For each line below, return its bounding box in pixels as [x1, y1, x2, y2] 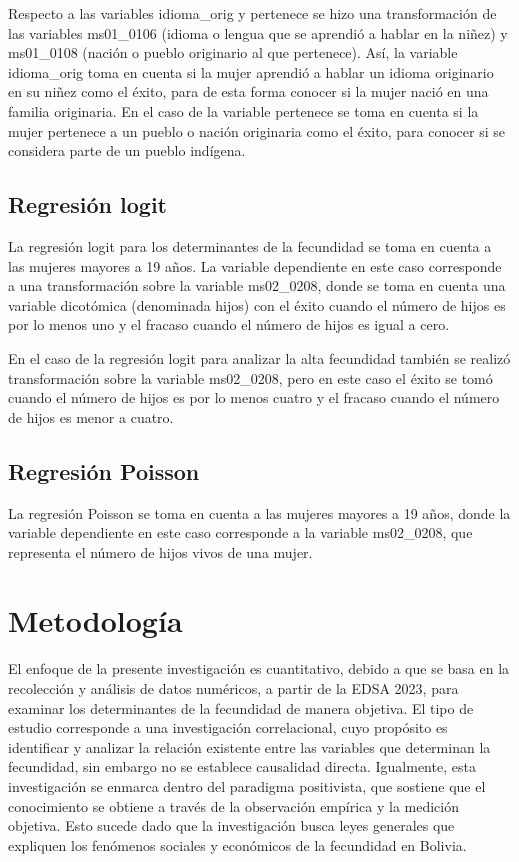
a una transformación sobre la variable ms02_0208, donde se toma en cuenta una [8, 275, 506, 296]
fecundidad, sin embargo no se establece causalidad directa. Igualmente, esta [8, 756, 476, 777]
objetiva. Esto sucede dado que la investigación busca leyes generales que [8, 815, 455, 836]
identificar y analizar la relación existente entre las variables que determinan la [8, 736, 491, 757]
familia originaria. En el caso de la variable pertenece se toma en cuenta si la [8, 100, 479, 121]
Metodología [8, 600, 183, 641]
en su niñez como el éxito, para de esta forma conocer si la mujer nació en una [8, 81, 489, 102]
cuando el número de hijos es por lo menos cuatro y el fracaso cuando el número [8, 387, 500, 408]
